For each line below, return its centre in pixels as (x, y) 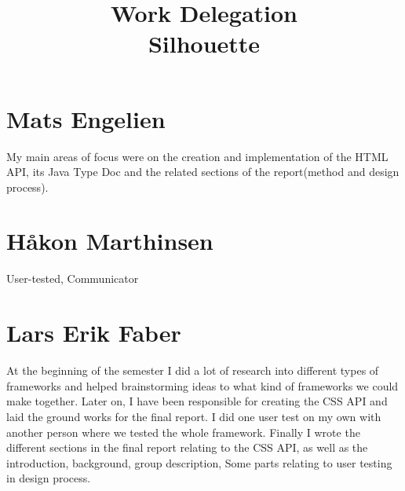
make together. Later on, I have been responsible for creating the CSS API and (197, 401)
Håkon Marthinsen (110, 241)
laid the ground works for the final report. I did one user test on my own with (194, 416)
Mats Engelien (86, 118)
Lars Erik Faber (94, 333)
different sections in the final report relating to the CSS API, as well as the (187, 447)
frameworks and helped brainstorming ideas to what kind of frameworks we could (202, 385)
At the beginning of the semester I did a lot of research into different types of (193, 370)
